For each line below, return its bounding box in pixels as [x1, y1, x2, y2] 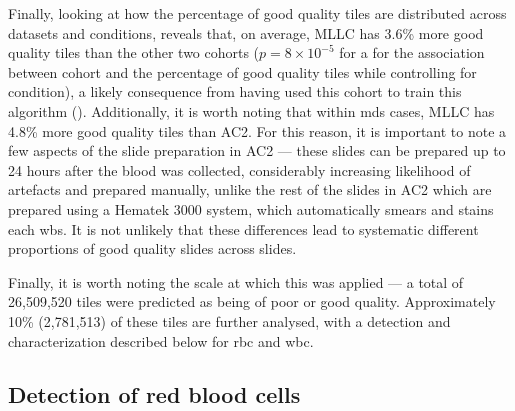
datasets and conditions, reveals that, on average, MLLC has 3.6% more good [8, 22, 484, 43]
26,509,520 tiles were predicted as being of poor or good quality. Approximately [8, 291, 496, 312]
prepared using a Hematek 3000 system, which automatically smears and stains [8, 198, 494, 219]
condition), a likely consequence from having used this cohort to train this [8, 81, 462, 102]
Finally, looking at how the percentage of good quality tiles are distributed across [8, 3, 507, 23]
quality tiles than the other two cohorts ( [8, 42, 260, 63]
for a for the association [339, 42, 485, 63]
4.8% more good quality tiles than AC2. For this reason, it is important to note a [8, 120, 507, 141]
